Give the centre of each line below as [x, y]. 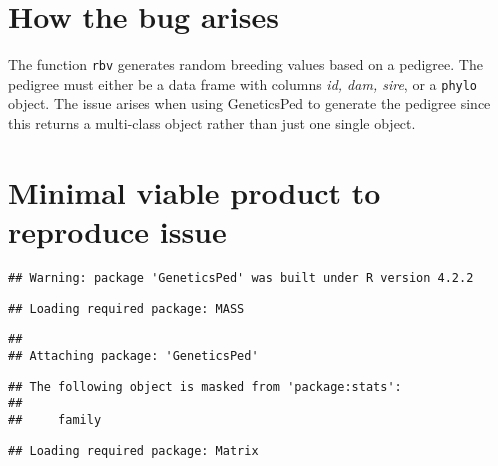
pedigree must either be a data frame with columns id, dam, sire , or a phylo [243, 83]
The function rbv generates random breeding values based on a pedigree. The [245, 64]
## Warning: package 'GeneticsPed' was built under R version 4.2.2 [241, 277]
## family [55, 419]
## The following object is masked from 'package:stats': [205, 386]
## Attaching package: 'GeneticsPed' [133, 355]
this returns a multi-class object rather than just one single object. [212, 123]
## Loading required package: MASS [126, 308]
